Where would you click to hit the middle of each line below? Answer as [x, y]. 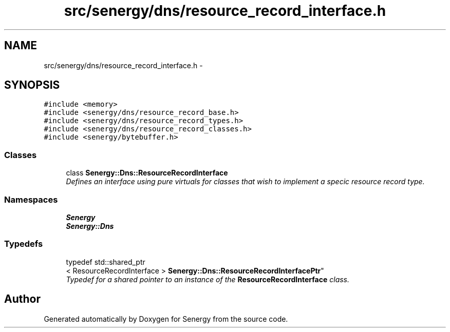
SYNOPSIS [32, 85]
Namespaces [31, 199]
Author [22, 299]
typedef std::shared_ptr [106, 262]
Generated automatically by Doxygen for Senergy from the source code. [166, 319]
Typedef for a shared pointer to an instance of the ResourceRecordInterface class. [208, 279]
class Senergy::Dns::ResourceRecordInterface [147, 173]
